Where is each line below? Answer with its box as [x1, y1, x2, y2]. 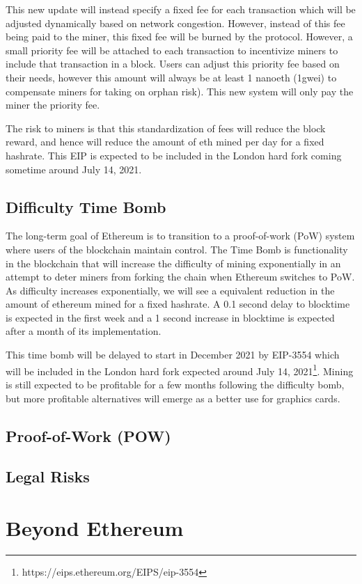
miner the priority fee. [6, 97, 100, 112]
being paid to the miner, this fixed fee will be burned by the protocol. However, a [6, 29, 353, 44]
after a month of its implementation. [6, 324, 162, 338]
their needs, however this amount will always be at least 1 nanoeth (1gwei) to [6, 70, 337, 84]
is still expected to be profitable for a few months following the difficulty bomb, [6, 377, 345, 391]
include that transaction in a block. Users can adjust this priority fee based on [6, 56, 340, 71]
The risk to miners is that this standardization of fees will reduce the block [6, 120, 326, 135]
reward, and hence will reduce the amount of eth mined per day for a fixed [6, 134, 324, 149]
